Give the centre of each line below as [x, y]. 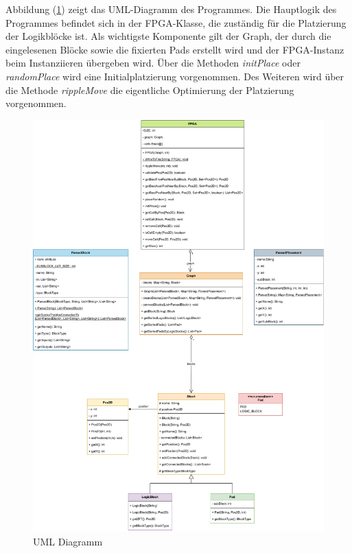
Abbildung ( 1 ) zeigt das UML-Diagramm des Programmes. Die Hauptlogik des [171, 9]
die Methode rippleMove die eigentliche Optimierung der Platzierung [150, 90]
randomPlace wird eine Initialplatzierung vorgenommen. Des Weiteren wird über [175, 76]
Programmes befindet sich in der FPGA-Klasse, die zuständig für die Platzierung [176, 22]
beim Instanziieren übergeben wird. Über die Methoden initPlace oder [153, 63]
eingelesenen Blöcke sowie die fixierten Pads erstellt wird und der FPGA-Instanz [175, 49]
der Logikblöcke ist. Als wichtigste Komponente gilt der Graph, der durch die [168, 36]
